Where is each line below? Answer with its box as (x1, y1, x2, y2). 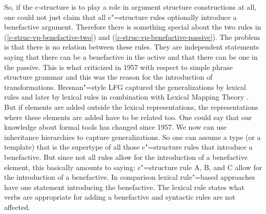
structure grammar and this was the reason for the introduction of (4, 72, 213, 82)
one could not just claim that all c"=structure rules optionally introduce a (4, 11, 237, 22)
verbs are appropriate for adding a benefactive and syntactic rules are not (4, 192, 236, 202)
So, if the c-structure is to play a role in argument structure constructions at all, (4, 2, 257, 12)
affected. (4, 201, 30, 212)
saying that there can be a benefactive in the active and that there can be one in (4, 51, 258, 62)
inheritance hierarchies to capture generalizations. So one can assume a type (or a (4, 131, 261, 142)
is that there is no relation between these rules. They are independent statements (4, 41, 259, 52)
